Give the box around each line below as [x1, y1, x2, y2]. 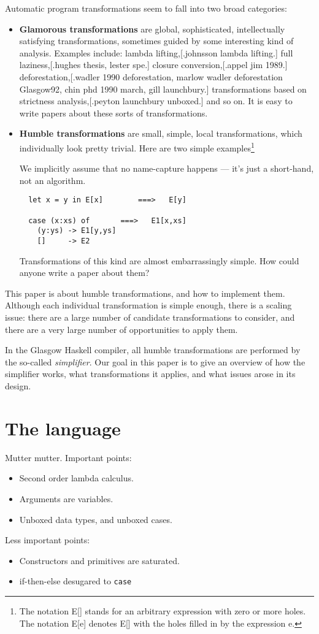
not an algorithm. [19, 174, 86, 186]
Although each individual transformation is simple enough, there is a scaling [5, 299, 292, 311]
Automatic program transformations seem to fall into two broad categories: [5, 2, 287, 14]
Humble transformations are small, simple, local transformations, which [19, 127, 302, 140]
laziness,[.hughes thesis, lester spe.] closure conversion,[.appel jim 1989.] [19, 58, 288, 71]
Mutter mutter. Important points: [5, 451, 132, 464]
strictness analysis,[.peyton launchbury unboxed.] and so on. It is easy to [19, 94, 293, 107]
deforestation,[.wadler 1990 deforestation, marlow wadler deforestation [19, 70, 283, 83]
